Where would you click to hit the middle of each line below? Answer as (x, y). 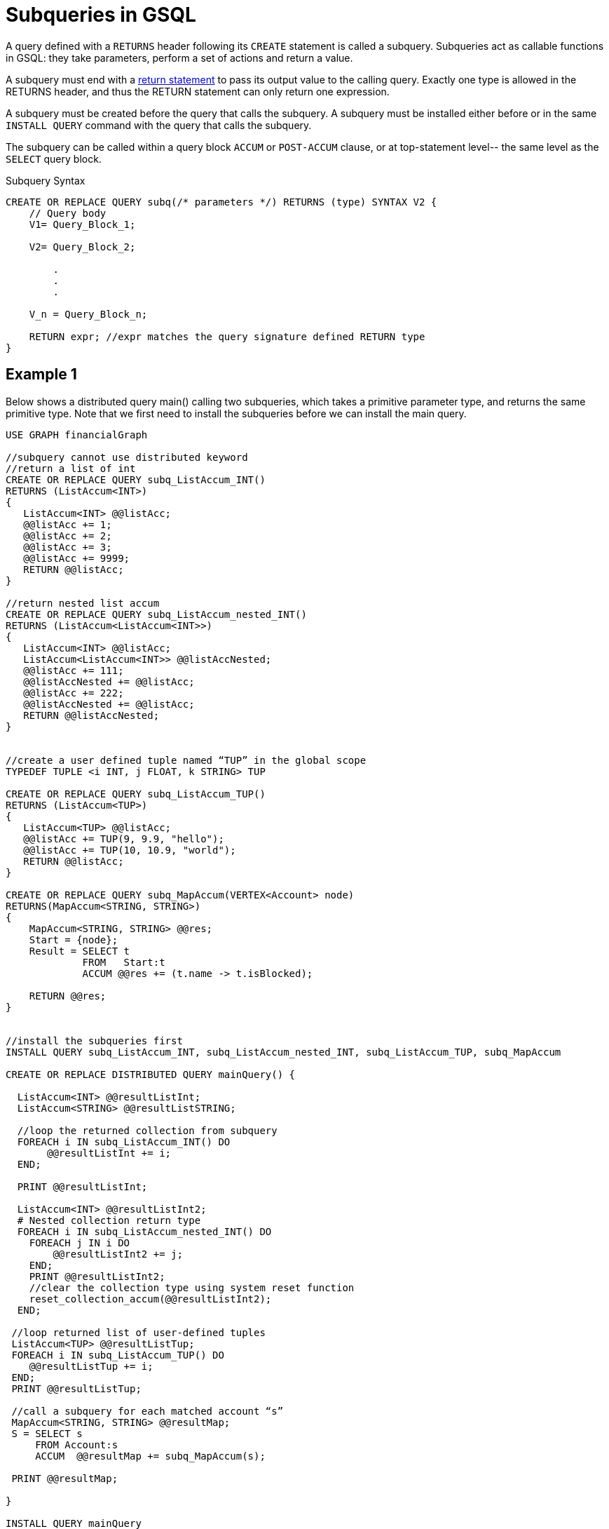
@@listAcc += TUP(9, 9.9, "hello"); (124, 838)
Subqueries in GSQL (101, 15)
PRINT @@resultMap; (65, 1478)
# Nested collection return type (109, 1220)
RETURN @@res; (68, 996)
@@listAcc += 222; (74, 693)
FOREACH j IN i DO (80, 1242)
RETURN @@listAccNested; (91, 715)
